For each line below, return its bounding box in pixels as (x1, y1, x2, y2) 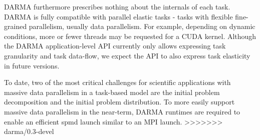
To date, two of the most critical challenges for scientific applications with (4, 77, 231, 87)
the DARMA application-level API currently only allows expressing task (4, 40, 226, 51)
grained (4, 21, 27, 31)
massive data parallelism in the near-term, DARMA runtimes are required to (4, 106, 240, 116)
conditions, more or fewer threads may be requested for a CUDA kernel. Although (4, 30, 256, 41)
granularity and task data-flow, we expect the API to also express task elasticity (4, 50, 250, 60)
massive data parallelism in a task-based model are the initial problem (4, 86, 220, 97)
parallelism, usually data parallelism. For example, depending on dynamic (29, 21, 255, 31)
